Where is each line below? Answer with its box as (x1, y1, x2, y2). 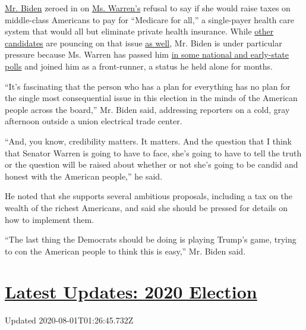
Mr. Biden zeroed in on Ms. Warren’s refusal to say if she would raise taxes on (5, 2, 291, 14)
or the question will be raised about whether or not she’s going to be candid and (5, 158, 298, 171)
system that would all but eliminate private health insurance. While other (5, 25, 274, 37)
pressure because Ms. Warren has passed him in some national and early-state (5, 48, 289, 61)
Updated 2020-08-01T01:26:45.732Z (5, 314, 134, 326)
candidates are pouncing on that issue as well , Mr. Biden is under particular (5, 36, 282, 49)
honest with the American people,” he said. (5, 169, 163, 182)
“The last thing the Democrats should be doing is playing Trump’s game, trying (5, 233, 296, 246)
